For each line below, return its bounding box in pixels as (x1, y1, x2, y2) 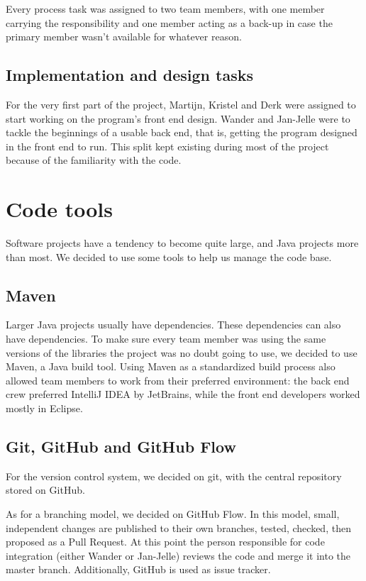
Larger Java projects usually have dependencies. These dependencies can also (6, 317, 341, 332)
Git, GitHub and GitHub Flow (6, 436, 236, 458)
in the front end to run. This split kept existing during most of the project (6, 138, 329, 153)
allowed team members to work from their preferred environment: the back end (6, 372, 350, 387)
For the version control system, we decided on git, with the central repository (6, 468, 342, 483)
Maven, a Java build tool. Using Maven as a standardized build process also (6, 359, 335, 374)
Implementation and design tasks (6, 64, 253, 86)
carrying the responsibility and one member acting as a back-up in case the (6, 15, 333, 30)
